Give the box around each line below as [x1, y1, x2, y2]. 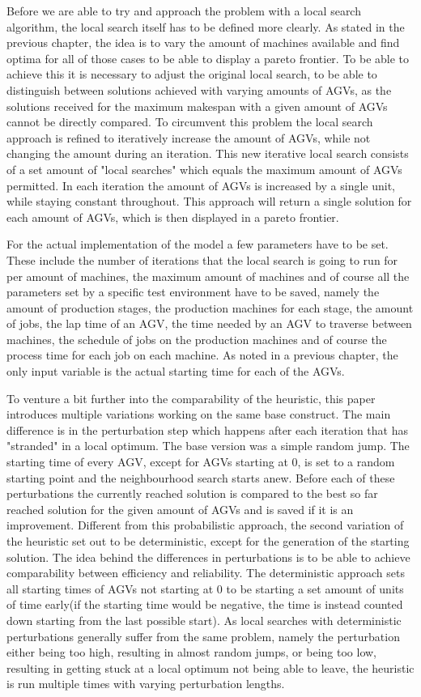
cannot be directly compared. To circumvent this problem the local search [6, 113, 373, 130]
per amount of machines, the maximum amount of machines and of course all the [6, 267, 410, 284]
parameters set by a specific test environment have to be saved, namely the [6, 283, 380, 300]
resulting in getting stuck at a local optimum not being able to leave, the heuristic [6, 659, 415, 676]
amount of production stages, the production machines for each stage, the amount [6, 299, 414, 316]
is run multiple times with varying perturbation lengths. [6, 675, 285, 692]
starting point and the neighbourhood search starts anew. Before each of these [6, 469, 395, 486]
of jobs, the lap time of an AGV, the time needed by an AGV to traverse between [6, 315, 412, 332]
